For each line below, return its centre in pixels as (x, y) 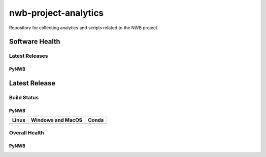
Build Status (24, 97)
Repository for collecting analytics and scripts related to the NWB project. (84, 28)
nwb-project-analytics (56, 13)
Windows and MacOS (57, 120)
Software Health (35, 42)
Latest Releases (29, 56)
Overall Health (27, 133)
